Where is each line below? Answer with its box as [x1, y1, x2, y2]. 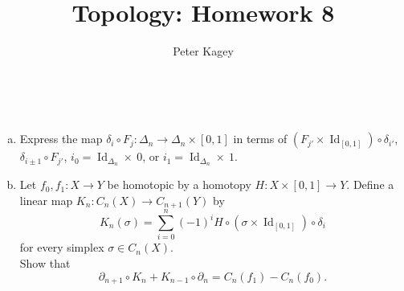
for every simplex [19, 239, 104, 256]
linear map [19, 191, 73, 208]
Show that [19, 254, 71, 271]
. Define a [346, 176, 394, 193]
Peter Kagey [173, 43, 234, 59]
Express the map [19, 130, 103, 147]
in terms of [233, 130, 288, 147]
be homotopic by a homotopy [107, 176, 251, 193]
